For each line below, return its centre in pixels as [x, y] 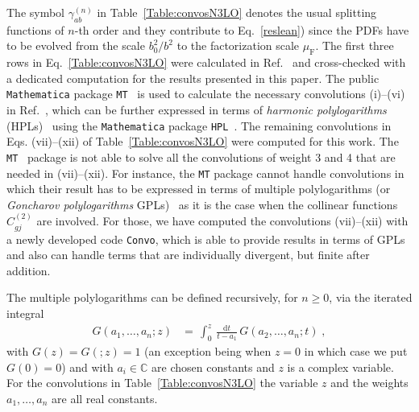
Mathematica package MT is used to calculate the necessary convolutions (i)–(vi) [206, 94]
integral [25, 313]
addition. [29, 270]
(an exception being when [208, 350]
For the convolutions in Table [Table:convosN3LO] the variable [162, 383]
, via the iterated [371, 297]
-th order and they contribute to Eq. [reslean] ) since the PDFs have [242, 29]
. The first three [355, 45]
